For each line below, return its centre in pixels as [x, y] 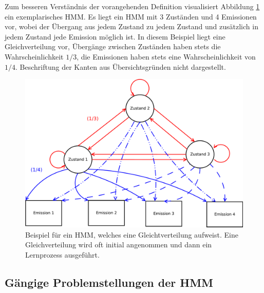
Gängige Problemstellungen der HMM [109, 282]
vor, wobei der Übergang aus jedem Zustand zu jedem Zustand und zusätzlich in [131, 26]
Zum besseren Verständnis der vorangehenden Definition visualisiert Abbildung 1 [132, 6]
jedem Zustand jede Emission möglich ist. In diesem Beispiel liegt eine [115, 36]
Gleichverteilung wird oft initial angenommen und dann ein [119, 245]
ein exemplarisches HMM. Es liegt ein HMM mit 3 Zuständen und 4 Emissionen [131, 16]
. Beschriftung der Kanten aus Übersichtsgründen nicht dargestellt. [121, 66]
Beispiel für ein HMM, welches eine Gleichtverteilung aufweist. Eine [132, 234]
